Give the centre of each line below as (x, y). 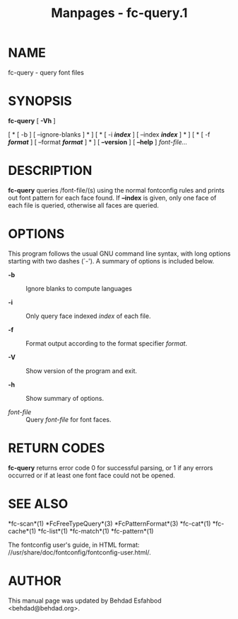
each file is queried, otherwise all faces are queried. (84, 205)
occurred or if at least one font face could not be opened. (92, 475)
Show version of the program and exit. (81, 370)
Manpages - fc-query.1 (119, 13)
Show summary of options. (65, 398)
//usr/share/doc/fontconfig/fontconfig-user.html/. (79, 552)
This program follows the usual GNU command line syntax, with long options (119, 254)
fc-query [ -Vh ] (32, 120)
